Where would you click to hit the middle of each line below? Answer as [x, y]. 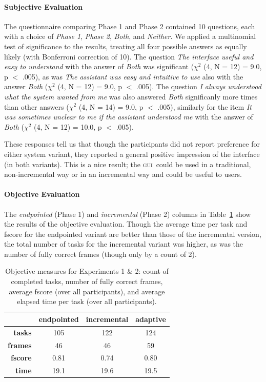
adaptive [151, 319]
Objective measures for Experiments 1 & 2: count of [87, 271]
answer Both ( [26, 86]
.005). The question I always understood [199, 86]
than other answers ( [37, 106]
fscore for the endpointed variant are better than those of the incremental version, [133, 234]
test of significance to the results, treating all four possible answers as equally [126, 46]
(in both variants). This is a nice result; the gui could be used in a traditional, [128, 164]
